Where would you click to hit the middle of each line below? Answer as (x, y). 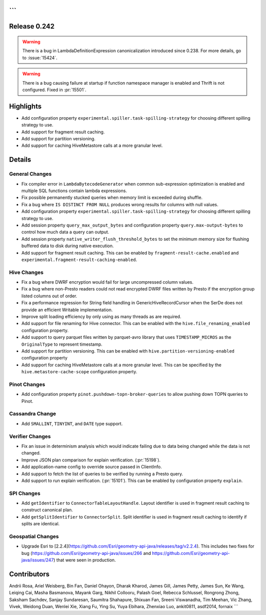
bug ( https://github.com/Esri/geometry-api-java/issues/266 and (86, 553)
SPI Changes (25, 493)
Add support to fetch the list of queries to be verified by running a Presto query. (102, 474)
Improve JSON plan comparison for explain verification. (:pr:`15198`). (91, 460)
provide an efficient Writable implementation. (67, 310)
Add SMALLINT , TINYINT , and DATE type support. (72, 423)
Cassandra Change (33, 414)
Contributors (29, 574)
